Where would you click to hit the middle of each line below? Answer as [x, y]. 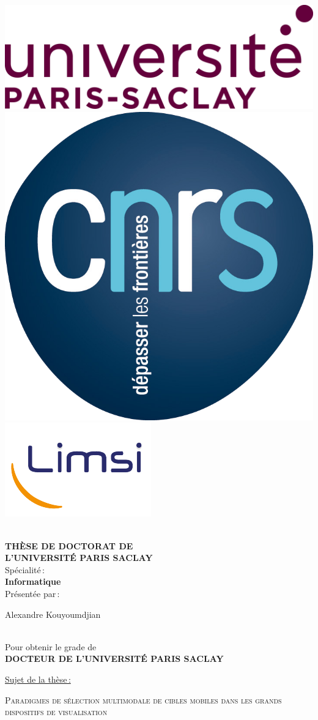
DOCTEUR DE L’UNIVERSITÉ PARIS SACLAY [114, 659]
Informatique [33, 581]
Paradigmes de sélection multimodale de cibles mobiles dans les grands [143, 700]
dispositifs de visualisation [56, 712]
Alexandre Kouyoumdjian [53, 614]
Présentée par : [32, 594]
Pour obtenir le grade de [51, 646]
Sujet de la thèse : [38, 679]
